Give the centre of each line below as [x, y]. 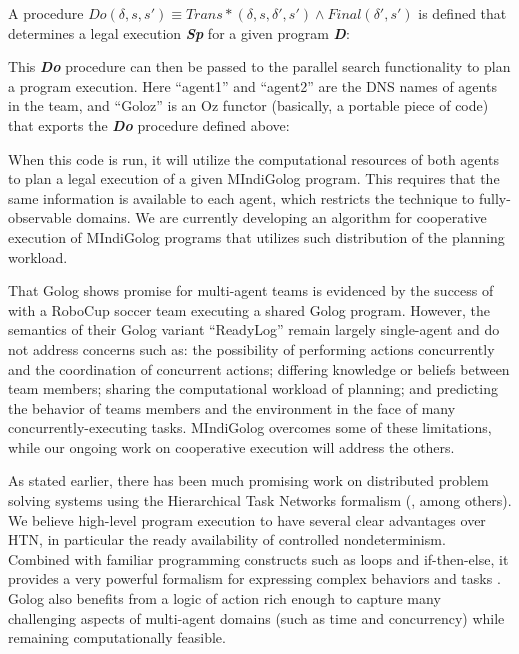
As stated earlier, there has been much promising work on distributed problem [248, 480]
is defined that [462, 13]
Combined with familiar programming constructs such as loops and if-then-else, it [258, 558]
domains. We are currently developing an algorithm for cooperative [281, 217]
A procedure [46, 13]
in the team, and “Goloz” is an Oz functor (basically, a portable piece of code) [248, 105]
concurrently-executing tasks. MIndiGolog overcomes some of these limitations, [250, 427]
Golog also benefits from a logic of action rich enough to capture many [224, 598]
